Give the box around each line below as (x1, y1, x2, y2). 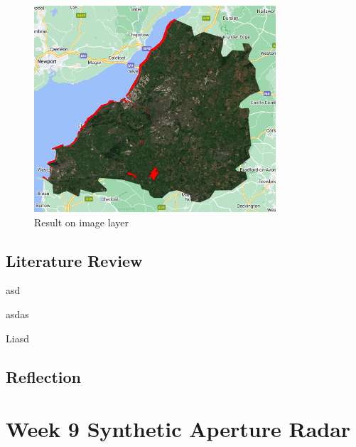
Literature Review (6, 249, 143, 271)
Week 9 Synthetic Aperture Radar (6, 414, 351, 443)
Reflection (6, 365, 81, 387)
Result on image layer (34, 214, 129, 229)
